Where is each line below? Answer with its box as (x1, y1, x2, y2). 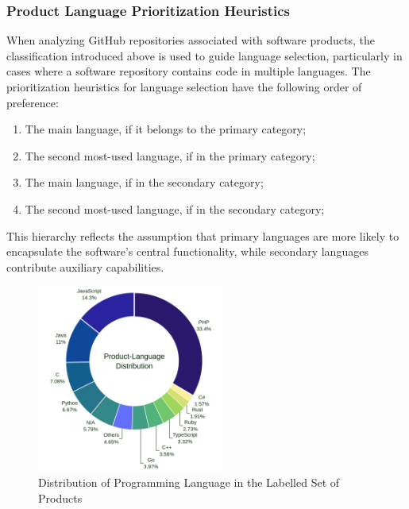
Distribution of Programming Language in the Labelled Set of (38, 474, 340, 491)
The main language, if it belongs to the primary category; (25, 121, 307, 137)
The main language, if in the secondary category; (25, 174, 264, 191)
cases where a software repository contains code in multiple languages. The (6, 63, 371, 79)
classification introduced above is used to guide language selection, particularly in (6, 47, 403, 64)
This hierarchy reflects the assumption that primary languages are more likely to (6, 227, 399, 244)
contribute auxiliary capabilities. (6, 258, 164, 275)
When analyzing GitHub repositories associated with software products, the (6, 32, 375, 48)
